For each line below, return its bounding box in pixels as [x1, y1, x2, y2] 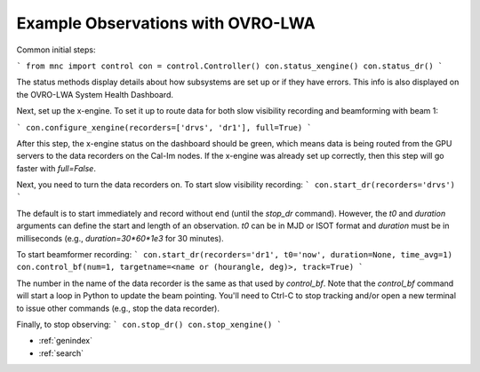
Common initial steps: [16, 44, 96, 55]
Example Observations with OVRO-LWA [16, 13, 316, 33]
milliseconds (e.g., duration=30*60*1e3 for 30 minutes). [16, 233, 224, 243]
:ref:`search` [38, 347, 84, 359]
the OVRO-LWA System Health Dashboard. [16, 89, 173, 99]
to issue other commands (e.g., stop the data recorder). [16, 303, 220, 313]
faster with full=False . [16, 162, 97, 173]
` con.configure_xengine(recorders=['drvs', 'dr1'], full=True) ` [16, 123, 313, 132]
